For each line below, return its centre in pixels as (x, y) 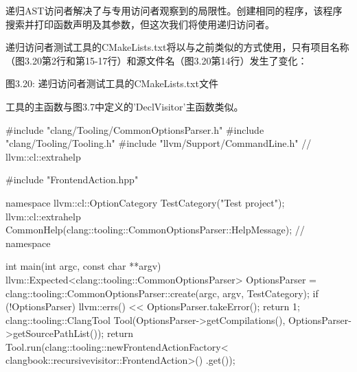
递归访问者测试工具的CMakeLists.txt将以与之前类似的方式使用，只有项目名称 (177, 47)
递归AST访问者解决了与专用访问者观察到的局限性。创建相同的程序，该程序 (174, 10)
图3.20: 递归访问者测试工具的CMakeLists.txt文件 (112, 83)
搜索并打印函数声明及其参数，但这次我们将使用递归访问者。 (140, 24)
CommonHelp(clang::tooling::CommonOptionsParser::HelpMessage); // (155, 230)
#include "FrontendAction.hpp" (72, 179)
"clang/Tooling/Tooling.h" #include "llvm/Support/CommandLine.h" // (159, 143)
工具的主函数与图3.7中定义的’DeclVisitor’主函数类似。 (125, 106)
